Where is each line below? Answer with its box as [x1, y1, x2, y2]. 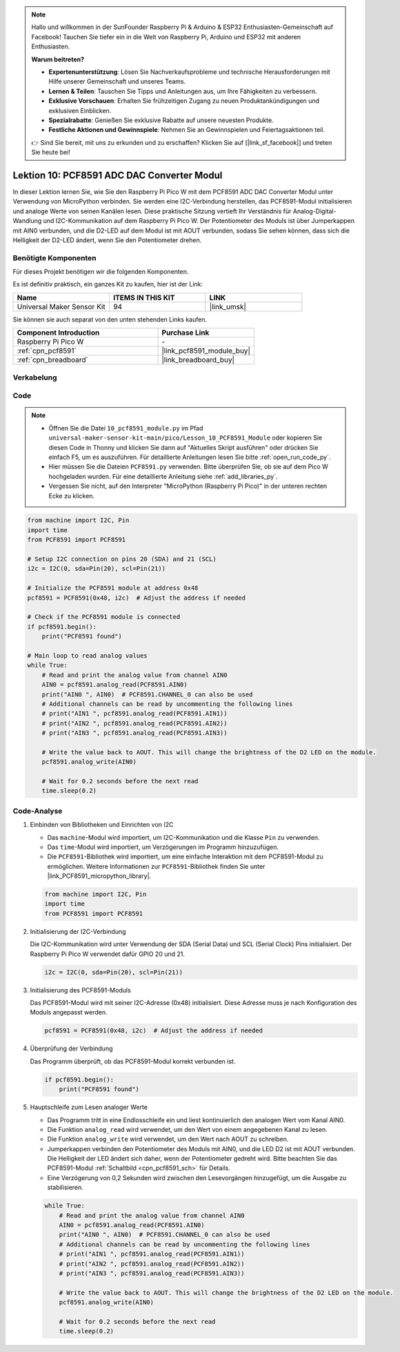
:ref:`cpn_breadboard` [17, 355, 89, 365]
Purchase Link [161, 328, 210, 337]
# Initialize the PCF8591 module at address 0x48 [27, 584, 199, 592]
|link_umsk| [209, 302, 246, 311]
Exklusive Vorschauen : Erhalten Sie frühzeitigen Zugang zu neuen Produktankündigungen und [48, 97, 320, 105]
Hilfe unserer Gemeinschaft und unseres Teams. [48, 77, 186, 86]
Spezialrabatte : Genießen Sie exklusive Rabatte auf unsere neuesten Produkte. [48, 116, 274, 124]
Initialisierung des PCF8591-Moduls [30, 986, 131, 994]
